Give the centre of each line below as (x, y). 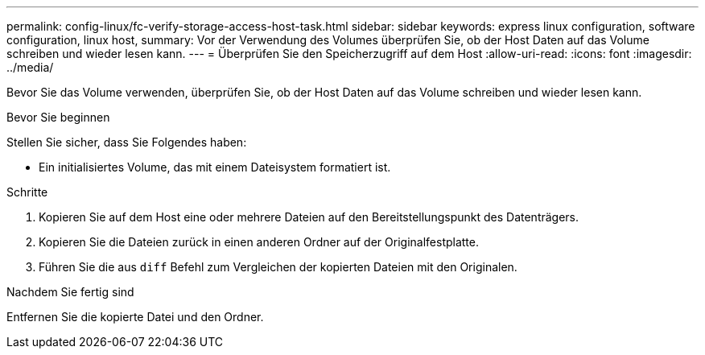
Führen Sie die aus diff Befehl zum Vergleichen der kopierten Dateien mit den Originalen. (278, 267)
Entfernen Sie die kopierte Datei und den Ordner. (135, 317)
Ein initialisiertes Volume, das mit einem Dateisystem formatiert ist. (215, 167)
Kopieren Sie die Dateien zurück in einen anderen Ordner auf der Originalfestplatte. (259, 242)
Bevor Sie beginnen (58, 117)
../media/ (30, 67)
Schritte (27, 192)
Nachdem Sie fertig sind (70, 292)
